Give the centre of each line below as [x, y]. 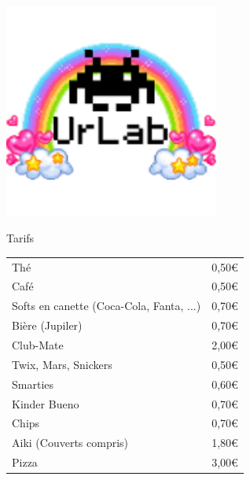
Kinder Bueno [46, 403]
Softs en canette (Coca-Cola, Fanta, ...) [107, 306]
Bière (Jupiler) [47, 325]
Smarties [33, 384]
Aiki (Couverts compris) [70, 443]
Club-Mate [38, 344]
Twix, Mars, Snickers [62, 364]
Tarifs [20, 238]
